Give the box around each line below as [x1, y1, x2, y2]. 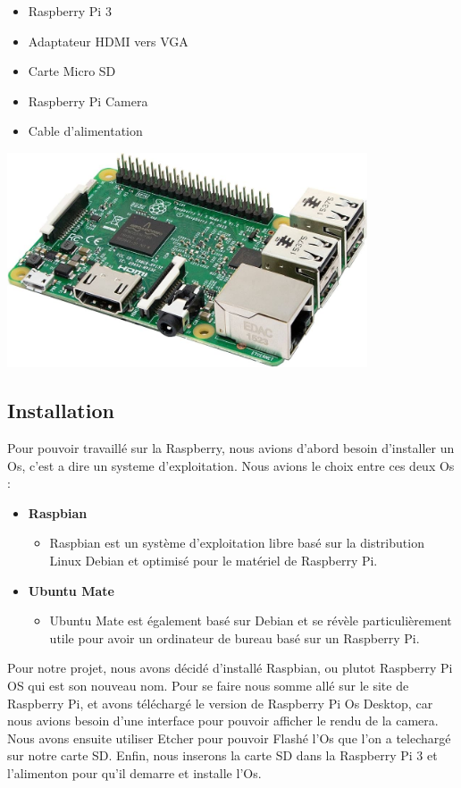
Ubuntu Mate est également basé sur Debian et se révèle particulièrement [49, 611, 452, 630]
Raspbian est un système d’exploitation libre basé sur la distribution [49, 533, 424, 552]
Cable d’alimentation [28, 122, 143, 140]
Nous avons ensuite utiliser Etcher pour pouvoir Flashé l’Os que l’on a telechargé [7, 728, 451, 747]
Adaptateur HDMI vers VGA [28, 31, 189, 50]
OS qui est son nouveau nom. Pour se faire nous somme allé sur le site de [7, 676, 409, 694]
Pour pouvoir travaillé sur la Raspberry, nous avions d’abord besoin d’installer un [7, 439, 455, 457]
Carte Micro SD [28, 62, 116, 80]
